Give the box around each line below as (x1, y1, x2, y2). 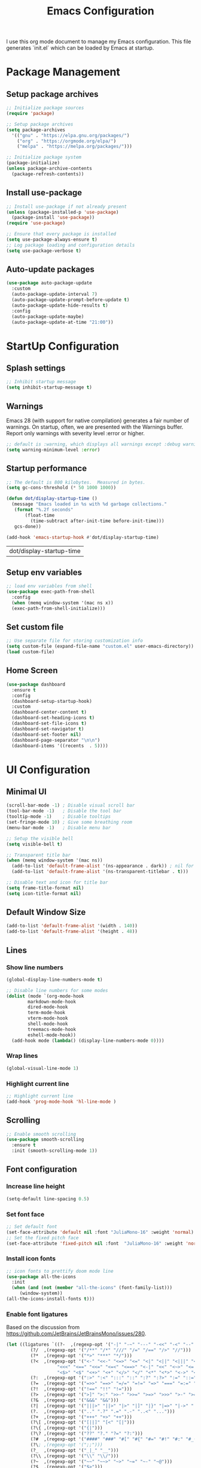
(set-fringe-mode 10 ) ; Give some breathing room (6, 819, 133, 825)
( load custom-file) (6, 649, 55, 655)
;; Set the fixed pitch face (6, 1235, 79, 1240)
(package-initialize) (6, 160, 60, 166)
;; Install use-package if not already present (6, 204, 127, 210)
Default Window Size (6, 907, 86, 917)
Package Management (6, 65, 121, 79)
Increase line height (6, 1182, 65, 1191)
